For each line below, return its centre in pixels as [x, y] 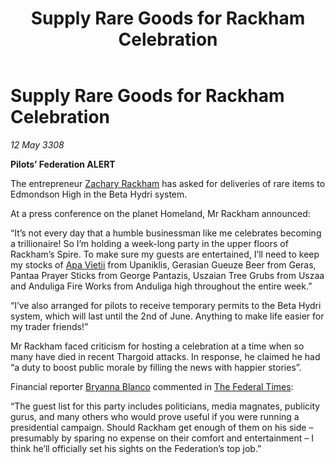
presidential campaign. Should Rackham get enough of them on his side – [162, 427]
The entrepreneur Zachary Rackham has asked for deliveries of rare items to [168, 183]
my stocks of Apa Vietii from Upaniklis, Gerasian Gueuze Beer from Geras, [163, 264]
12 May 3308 [37, 144]
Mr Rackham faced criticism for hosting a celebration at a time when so [157, 346]
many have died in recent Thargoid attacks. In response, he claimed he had [165, 356]
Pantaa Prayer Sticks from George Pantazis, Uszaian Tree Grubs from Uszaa [167, 275]
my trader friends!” [49, 326]
